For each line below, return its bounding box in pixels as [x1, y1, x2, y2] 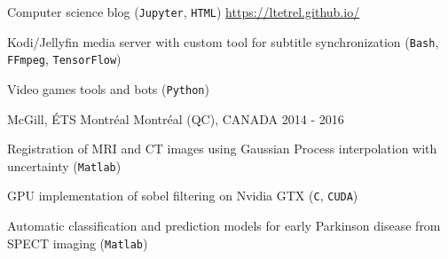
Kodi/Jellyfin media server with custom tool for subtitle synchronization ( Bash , [7, 32, 439, 51]
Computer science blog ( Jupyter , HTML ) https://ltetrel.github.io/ [7, 3, 360, 20]
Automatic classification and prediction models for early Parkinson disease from [7, 216, 441, 235]
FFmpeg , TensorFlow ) [7, 50, 122, 68]
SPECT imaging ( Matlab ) [7, 233, 148, 252]
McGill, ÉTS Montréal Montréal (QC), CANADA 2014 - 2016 [7, 109, 344, 128]
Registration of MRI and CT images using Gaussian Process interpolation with [7, 139, 437, 158]
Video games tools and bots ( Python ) [7, 79, 209, 98]
